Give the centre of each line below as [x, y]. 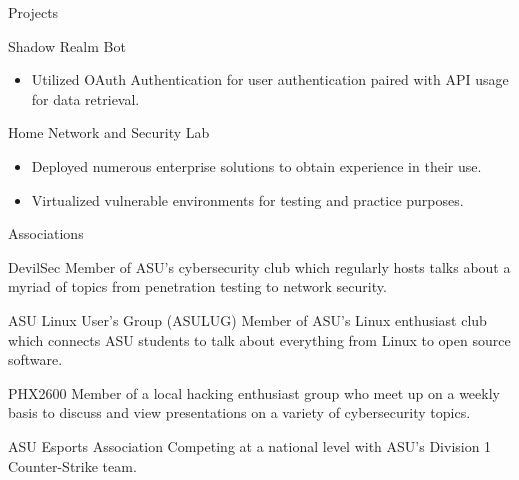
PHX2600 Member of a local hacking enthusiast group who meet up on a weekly [254, 392]
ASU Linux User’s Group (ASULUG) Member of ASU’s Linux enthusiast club [247, 319]
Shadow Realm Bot [67, 45]
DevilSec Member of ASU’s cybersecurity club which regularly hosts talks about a [259, 266]
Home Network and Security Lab [109, 132]
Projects [33, 12]
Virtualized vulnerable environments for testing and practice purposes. [247, 199]
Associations [46, 233]
